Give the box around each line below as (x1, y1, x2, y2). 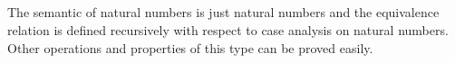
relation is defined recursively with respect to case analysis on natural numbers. (7, 20, 449, 39)
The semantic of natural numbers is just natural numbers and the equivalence (7, 3, 440, 22)
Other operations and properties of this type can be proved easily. (7, 38, 373, 57)
